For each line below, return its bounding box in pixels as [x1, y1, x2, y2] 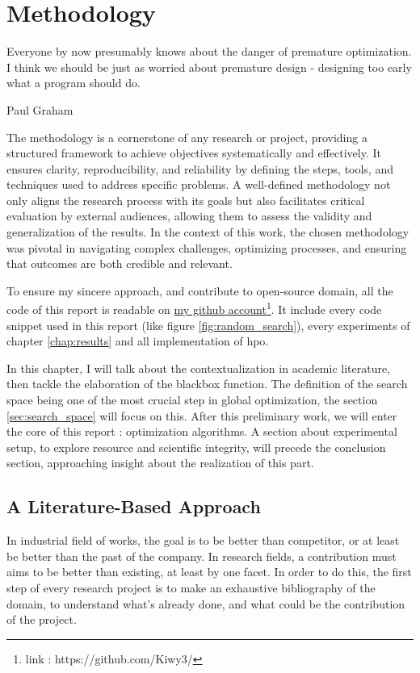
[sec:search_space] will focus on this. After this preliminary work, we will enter [6, 407, 397, 424]
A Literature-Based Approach [6, 494, 261, 519]
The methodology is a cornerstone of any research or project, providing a [6, 128, 367, 145]
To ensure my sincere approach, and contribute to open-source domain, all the [6, 282, 393, 299]
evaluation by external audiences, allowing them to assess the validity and [6, 207, 372, 224]
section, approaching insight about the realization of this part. [6, 454, 314, 471]
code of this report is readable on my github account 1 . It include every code [6, 299, 382, 318]
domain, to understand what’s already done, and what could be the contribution [6, 595, 405, 612]
